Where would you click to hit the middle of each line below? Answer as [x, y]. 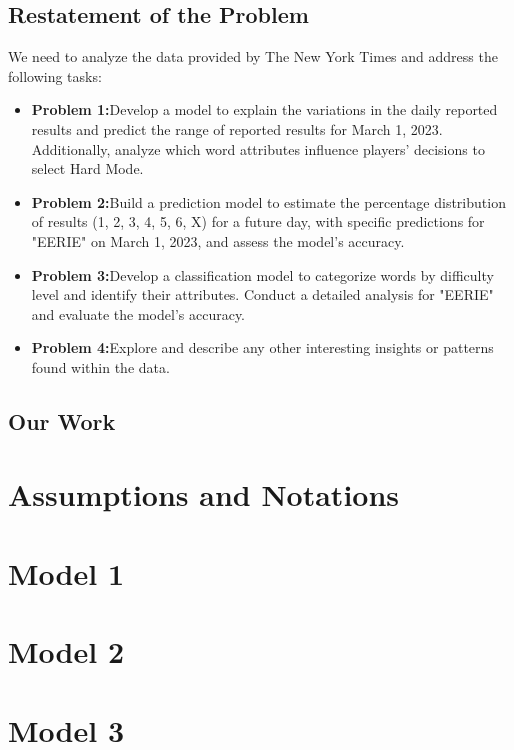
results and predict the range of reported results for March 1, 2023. [237, 128]
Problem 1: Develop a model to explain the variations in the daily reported [264, 109]
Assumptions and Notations [204, 494]
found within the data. [100, 366]
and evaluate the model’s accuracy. [138, 313]
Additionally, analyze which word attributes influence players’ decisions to [258, 148]
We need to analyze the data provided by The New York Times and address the [253, 56]
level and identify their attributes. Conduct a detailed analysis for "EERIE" [262, 294]
